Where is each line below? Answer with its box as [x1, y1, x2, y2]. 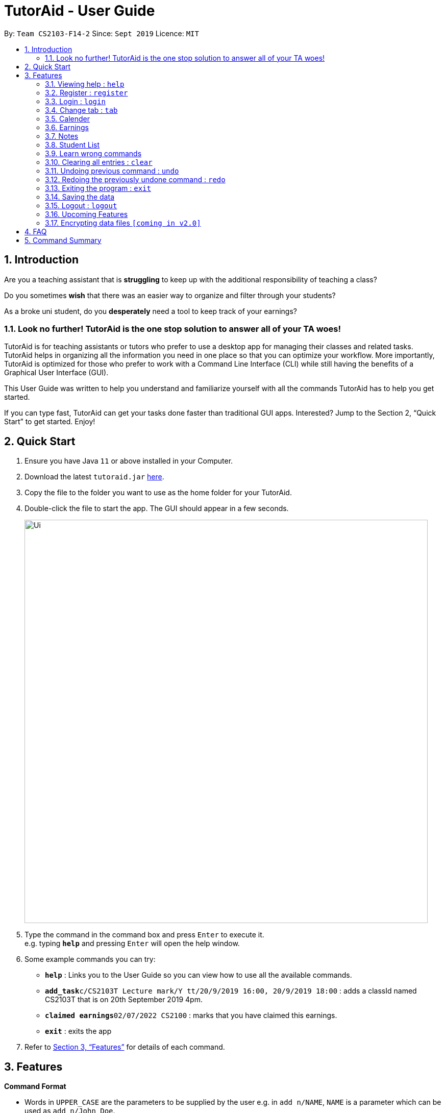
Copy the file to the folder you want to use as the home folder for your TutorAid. [24, 488, 292, 497]
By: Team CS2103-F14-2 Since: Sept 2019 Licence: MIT [4, 29, 199, 38]
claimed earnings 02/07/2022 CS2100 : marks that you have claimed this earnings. [45, 1011, 337, 1020]
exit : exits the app [45, 1027, 112, 1036]
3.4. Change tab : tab [45, 105, 118, 114]
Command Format [4, 1082, 66, 1091]
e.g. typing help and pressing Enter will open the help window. [24, 939, 240, 948]
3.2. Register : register [45, 88, 128, 97]
